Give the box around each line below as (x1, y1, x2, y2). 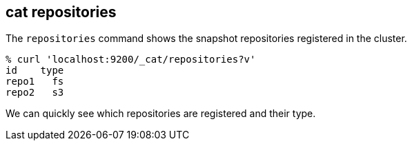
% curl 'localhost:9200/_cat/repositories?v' (6, 54, 256, 65)
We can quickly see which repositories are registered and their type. (6, 107, 316, 120)
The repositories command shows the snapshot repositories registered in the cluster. (6, 32, 407, 45)
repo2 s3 (6, 87, 64, 98)
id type (6, 65, 64, 76)
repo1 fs (6, 76, 64, 87)
